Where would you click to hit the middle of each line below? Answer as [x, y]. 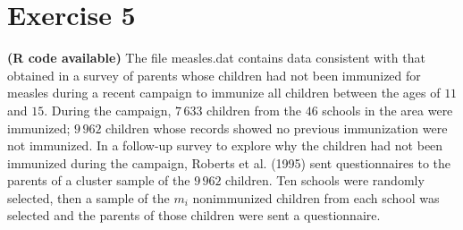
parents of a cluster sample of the [99, 180]
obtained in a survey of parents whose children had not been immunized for [214, 75]
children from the [254, 110]
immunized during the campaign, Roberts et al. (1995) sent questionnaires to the [229, 162]
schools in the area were [387, 110]
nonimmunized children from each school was [316, 197]
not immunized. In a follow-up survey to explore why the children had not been [225, 145]
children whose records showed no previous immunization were [277, 128]
